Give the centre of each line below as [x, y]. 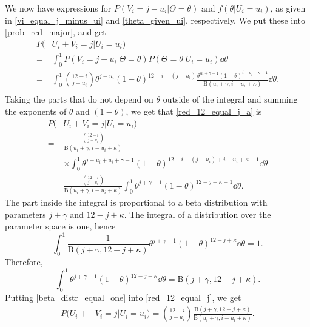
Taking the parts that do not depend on [79, 99]
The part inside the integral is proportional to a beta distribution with [136, 202]
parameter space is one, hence [60, 226]
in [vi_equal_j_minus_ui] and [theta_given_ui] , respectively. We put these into [155, 20]
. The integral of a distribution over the [197, 214]
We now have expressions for [58, 8]
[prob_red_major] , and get [56, 32]
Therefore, [24, 262]
